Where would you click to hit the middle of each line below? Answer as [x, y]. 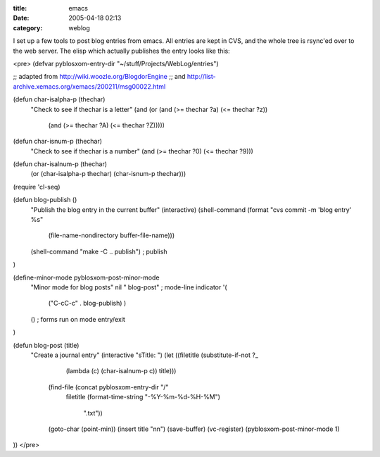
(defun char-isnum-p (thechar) [57, 142]
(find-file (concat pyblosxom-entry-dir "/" [108, 387]
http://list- [201, 77]
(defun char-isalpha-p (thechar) [59, 99]
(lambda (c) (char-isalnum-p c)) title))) [121, 371]
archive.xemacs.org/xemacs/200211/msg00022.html [89, 86]
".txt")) [93, 413]
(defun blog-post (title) [46, 345]
